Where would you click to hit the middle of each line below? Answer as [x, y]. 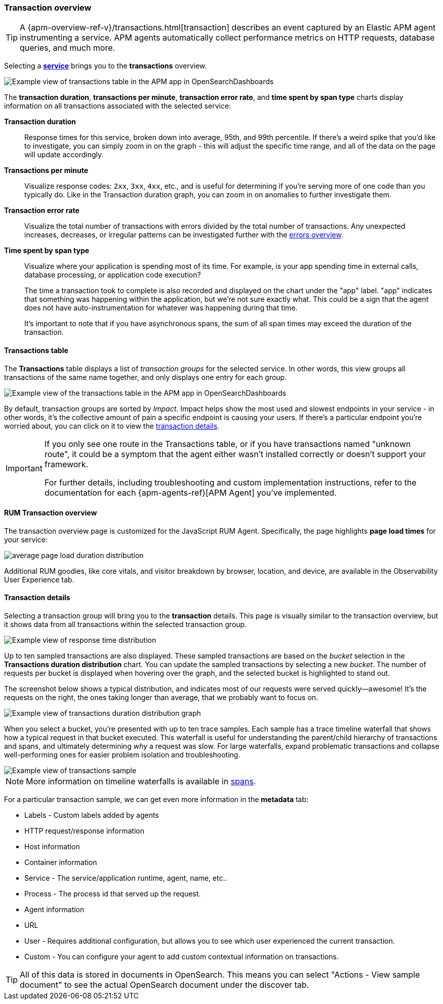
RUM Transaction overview [51, 513]
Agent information [54, 910]
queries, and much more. [68, 48]
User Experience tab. [39, 579]
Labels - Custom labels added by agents [92, 815]
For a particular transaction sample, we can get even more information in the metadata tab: [156, 800]
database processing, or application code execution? [113, 275]
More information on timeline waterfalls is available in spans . [141, 782]
